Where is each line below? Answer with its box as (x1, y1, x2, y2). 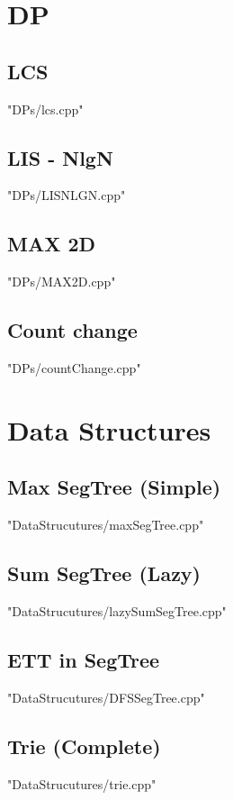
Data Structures (7, 411, 211, 448)
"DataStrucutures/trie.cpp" (7, 774, 157, 793)
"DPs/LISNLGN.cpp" (7, 186, 126, 205)
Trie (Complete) (7, 732, 161, 759)
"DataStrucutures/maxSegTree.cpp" (7, 515, 204, 534)
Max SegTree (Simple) (7, 473, 221, 501)
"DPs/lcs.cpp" (7, 99, 84, 118)
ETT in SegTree (7, 645, 160, 673)
